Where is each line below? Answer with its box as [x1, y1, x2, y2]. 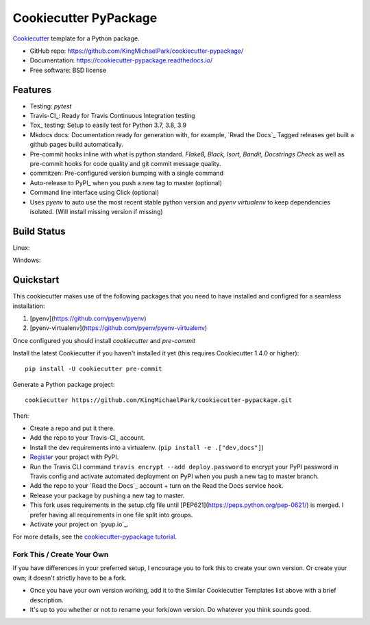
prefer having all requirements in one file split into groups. [29, 510, 193, 519]
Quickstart [12, 274, 60, 286]
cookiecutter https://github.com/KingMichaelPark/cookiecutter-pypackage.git [25, 397, 293, 404]
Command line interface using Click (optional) [29, 189, 160, 197]
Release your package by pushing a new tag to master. [29, 491, 185, 499]
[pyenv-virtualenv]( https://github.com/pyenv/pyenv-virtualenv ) [29, 324, 208, 332]
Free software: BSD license [29, 66, 106, 74]
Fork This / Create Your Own [12, 550, 109, 559]
